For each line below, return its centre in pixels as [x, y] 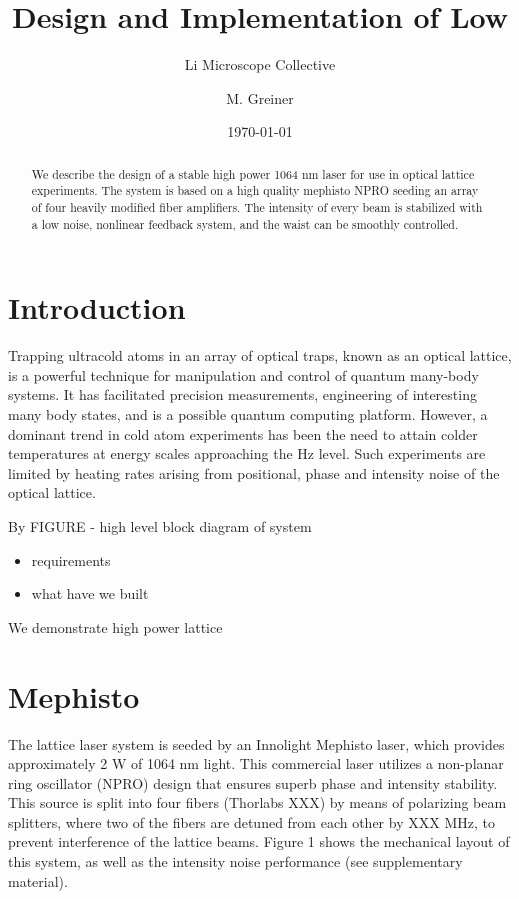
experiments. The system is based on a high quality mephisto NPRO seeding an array [255, 190]
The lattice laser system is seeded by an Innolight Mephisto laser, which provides [256, 743]
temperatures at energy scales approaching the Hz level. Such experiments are [247, 453]
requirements [71, 559]
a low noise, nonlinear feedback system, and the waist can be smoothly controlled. [245, 223]
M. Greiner [260, 97]
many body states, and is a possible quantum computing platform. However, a [248, 414]
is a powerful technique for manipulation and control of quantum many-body [243, 374]
